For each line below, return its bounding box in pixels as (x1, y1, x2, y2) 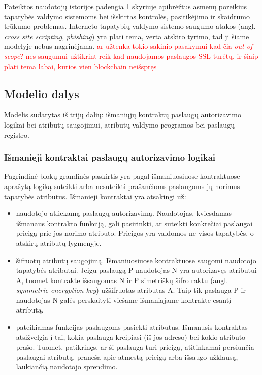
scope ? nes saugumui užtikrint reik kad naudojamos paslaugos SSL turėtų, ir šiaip (4, 50, 258, 61)
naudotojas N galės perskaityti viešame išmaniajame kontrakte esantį (16, 294, 232, 305)
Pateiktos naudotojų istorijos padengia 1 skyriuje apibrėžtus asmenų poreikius (4, 1, 247, 11)
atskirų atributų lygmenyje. (16, 237, 102, 248)
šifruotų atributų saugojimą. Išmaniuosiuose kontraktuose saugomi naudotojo (16, 255, 256, 265)
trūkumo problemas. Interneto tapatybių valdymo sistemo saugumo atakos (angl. (4, 21, 256, 32)
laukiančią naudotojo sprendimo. (16, 361, 118, 372)
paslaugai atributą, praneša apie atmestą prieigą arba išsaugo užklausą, (16, 351, 238, 362)
